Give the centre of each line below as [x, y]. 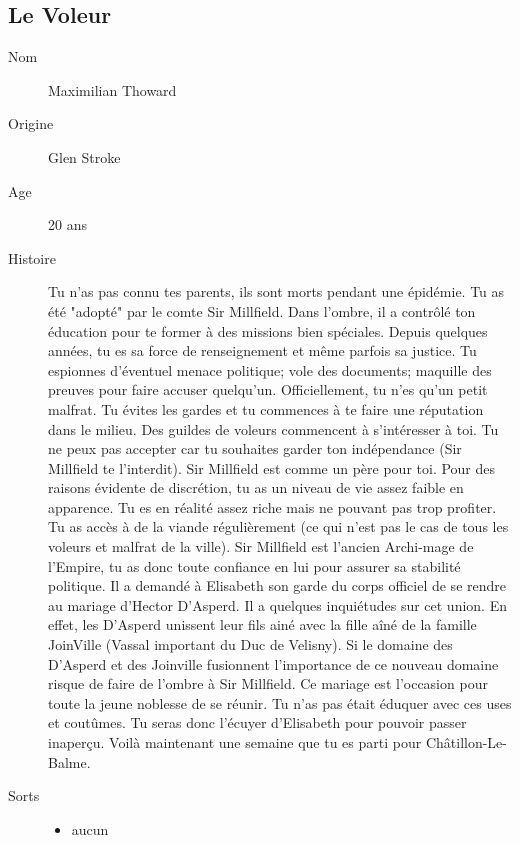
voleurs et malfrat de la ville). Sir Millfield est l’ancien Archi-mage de [261, 546]
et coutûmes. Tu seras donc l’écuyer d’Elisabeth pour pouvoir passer [257, 722]
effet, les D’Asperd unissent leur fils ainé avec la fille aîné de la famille [262, 624]
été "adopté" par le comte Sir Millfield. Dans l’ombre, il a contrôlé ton [262, 310]
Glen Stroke [84, 156]
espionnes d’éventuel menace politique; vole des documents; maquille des [270, 369]
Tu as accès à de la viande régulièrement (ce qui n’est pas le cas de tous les [278, 526]
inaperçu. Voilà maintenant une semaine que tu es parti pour [235, 742]
